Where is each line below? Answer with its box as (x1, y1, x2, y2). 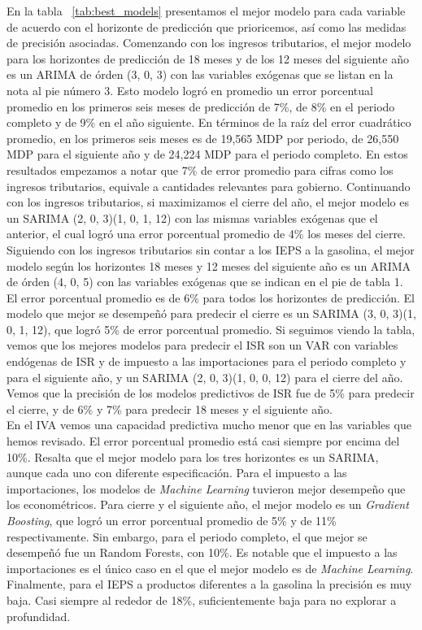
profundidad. (7, 607, 71, 624)
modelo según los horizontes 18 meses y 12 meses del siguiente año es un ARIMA (7, 257, 411, 274)
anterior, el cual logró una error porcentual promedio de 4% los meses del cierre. (7, 225, 406, 242)
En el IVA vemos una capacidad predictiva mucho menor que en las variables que (7, 416, 411, 433)
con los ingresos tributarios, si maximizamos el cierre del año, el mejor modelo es (7, 193, 409, 211)
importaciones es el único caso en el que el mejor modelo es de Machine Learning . (7, 559, 414, 576)
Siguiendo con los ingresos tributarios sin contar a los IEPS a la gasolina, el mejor (7, 241, 415, 258)
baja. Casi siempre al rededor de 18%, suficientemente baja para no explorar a (7, 591, 397, 608)
